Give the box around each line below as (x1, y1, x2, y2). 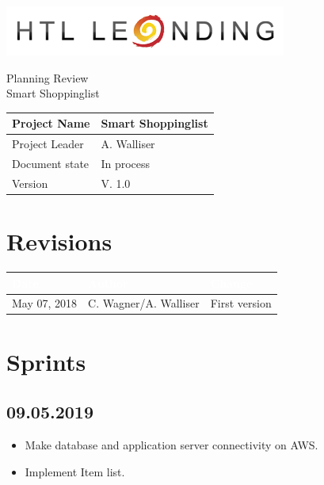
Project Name (12, 115, 90, 132)
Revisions (6, 225, 112, 258)
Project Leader (12, 136, 84, 152)
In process (101, 155, 151, 171)
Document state (12, 155, 90, 171)
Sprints (6, 345, 86, 377)
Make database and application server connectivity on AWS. (25, 437, 318, 453)
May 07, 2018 (12, 295, 78, 311)
